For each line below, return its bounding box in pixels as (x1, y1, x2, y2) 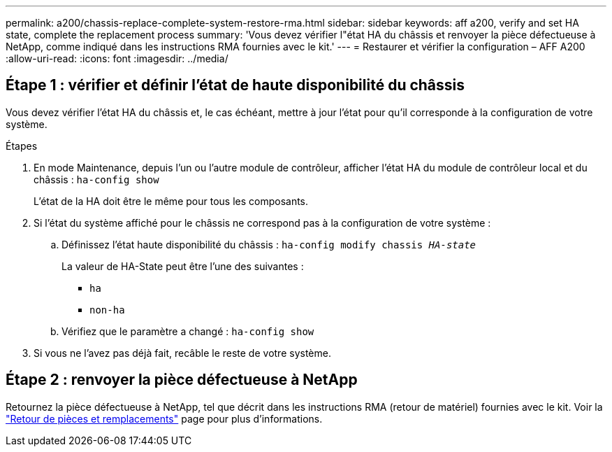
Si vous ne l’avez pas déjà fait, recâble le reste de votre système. (34, 346, 331, 359)
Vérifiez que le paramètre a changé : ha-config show (61, 325, 314, 337)
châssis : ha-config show (34, 173, 159, 185)
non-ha (89, 304, 125, 316)
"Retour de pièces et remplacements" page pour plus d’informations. (6, 412, 323, 425)
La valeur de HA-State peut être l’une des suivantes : (61, 260, 304, 272)
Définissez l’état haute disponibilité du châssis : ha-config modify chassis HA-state (61, 238, 476, 250)
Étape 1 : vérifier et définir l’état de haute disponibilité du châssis (6, 76, 465, 94)
